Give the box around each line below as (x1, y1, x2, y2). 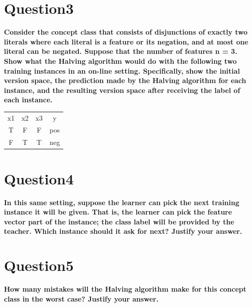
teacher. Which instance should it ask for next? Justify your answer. (4, 226, 242, 236)
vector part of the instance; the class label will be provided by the (4, 216, 234, 226)
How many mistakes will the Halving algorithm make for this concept (4, 284, 247, 294)
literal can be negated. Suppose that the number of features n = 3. (4, 46, 238, 56)
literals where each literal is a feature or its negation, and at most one (4, 36, 249, 46)
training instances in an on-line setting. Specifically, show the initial (4, 65, 240, 76)
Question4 (4, 168, 74, 188)
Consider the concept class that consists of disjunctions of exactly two (4, 27, 248, 37)
